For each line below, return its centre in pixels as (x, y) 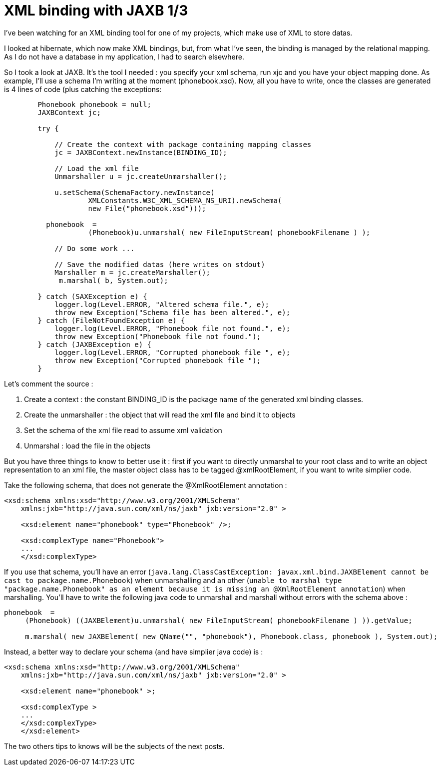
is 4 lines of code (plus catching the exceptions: (83, 89)
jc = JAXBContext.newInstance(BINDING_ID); (141, 152)
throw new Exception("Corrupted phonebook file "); (158, 360)
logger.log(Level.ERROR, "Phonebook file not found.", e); (173, 328)
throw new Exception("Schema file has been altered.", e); (173, 312)
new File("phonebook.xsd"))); (147, 208)
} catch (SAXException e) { (92, 296)
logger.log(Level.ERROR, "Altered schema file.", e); (162, 304)
